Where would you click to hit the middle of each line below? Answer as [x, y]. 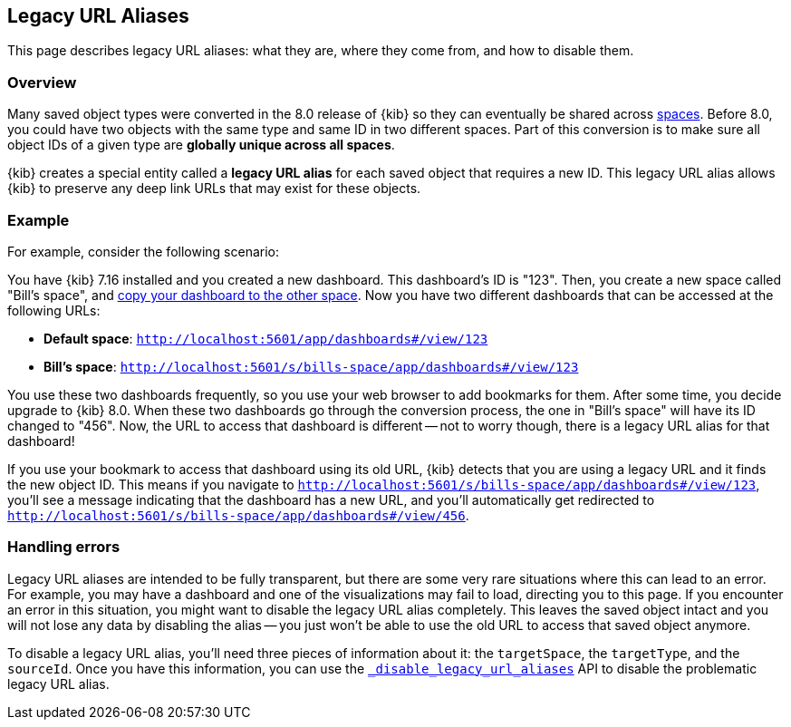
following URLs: [54, 310]
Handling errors [64, 547]
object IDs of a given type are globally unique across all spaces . [201, 145]
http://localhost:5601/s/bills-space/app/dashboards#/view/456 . [238, 515]
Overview [42, 82]
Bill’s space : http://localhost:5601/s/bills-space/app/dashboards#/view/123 [311, 366]
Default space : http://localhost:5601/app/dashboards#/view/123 [266, 338]
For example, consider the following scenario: [144, 251]
